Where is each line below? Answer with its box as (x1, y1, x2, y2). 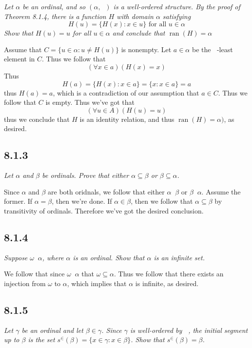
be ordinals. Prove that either (42, 170, 129, 180)
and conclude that (112, 28, 165, 38)
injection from (4, 278, 46, 288)
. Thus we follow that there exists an (114, 269, 224, 279)
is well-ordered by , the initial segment (130, 325, 248, 335)
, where (42, 252, 64, 262)
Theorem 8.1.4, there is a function (4, 11, 106, 21)
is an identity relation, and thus (79, 114, 174, 124)
